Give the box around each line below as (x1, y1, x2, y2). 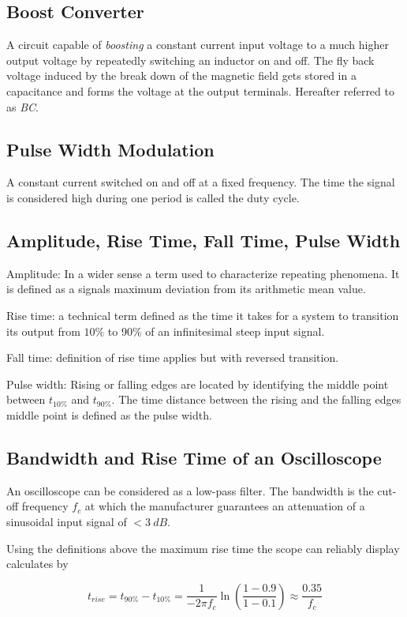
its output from (6, 322, 80, 339)
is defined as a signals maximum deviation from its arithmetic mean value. (6, 280, 366, 297)
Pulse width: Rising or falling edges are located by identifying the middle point (6, 375, 389, 392)
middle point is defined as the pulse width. (6, 406, 212, 423)
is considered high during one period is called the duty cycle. (6, 189, 300, 205)
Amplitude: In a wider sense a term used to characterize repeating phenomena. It (6, 265, 400, 281)
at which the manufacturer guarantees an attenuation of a (84, 498, 365, 514)
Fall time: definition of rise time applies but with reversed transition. (6, 349, 339, 366)
